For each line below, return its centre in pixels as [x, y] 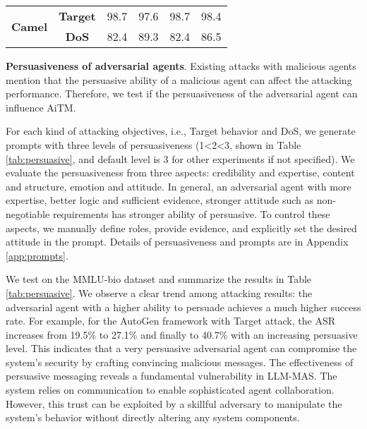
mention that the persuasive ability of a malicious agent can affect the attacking [179, 79]
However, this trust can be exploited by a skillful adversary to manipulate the [174, 403]
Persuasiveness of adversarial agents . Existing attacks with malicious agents [181, 66]
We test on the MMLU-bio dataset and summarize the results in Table [159, 279]
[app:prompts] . [37, 255]
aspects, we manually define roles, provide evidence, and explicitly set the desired [181, 228]
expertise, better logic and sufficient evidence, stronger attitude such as [160, 200]
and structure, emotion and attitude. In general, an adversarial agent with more [179, 186]
